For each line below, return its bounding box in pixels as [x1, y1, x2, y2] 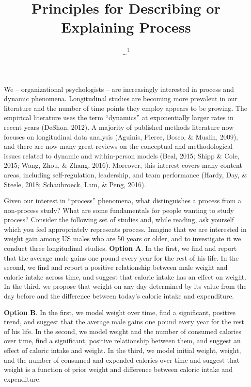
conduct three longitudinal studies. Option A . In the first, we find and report [4, 243, 237, 253]
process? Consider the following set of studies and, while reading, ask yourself [4, 214, 234, 225]
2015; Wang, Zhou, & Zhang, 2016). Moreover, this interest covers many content [4, 160, 242, 170]
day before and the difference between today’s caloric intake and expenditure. [4, 291, 234, 301]
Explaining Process [61, 17, 191, 37]
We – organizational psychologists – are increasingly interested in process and [4, 84, 234, 94]
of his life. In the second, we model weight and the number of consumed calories [4, 326, 241, 336]
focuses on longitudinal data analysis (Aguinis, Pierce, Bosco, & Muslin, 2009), [4, 131, 238, 141]
